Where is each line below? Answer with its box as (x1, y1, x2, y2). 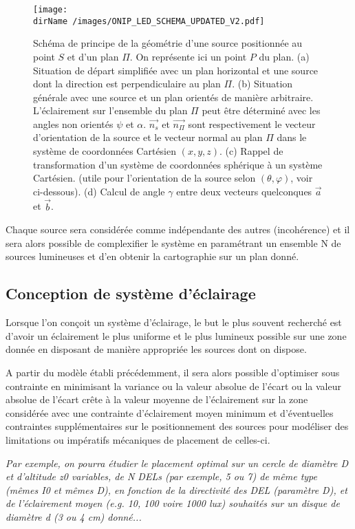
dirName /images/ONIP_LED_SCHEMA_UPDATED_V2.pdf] (33, 16, 265, 26)
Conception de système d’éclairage (6, 283, 256, 304)
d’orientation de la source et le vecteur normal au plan (33, 130, 263, 144)
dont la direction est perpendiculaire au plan (33, 76, 221, 91)
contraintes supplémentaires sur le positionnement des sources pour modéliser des (6, 419, 349, 433)
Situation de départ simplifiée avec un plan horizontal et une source (33, 63, 319, 77)
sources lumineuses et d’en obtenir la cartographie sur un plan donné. (6, 249, 299, 263)
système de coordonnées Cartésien (33, 144, 177, 158)
